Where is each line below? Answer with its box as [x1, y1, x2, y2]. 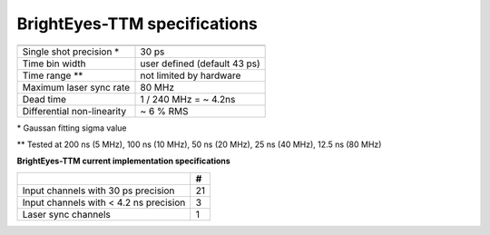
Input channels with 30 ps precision [22, 184, 175, 197]
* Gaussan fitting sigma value [16, 122, 127, 133]
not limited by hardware [140, 69, 241, 82]
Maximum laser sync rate [22, 81, 131, 93]
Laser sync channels [22, 208, 111, 220]
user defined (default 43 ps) [140, 57, 260, 70]
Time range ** [22, 69, 83, 82]
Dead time [22, 93, 67, 105]
